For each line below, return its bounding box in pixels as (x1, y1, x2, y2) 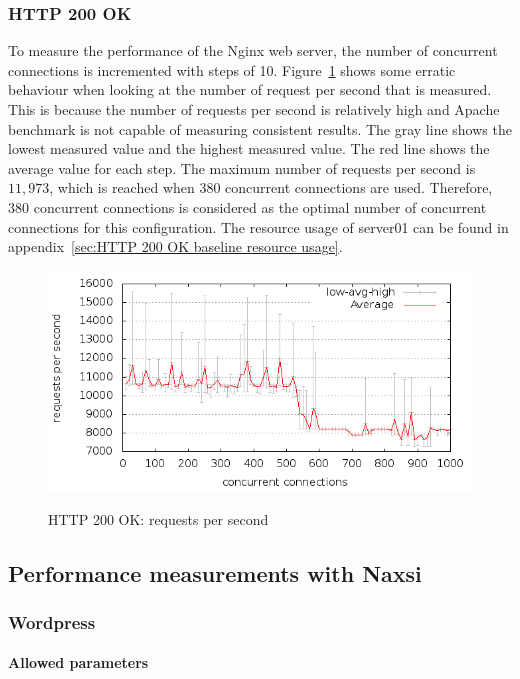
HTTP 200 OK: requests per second (48, 508, 269, 529)
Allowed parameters (8, 652, 149, 673)
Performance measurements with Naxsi (8, 557, 422, 588)
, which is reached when (49, 177, 195, 198)
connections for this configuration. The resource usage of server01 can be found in (8, 216, 509, 237)
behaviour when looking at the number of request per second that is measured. (8, 79, 492, 100)
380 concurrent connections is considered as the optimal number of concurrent (8, 196, 487, 217)
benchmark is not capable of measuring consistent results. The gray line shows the (8, 118, 512, 139)
